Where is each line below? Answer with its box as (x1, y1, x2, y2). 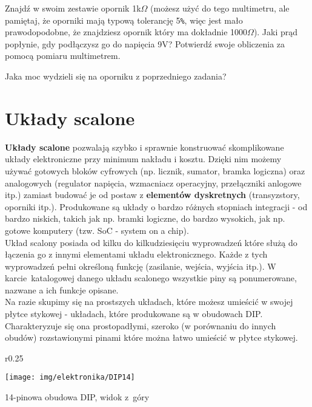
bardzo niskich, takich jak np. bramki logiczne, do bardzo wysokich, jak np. (5, 212, 285, 225)
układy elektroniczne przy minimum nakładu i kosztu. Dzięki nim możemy (5, 152, 282, 165)
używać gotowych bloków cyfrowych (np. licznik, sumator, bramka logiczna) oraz (5, 164, 305, 177)
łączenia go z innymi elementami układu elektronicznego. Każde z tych (5, 248, 268, 261)
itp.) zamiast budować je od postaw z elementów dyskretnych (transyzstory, (5, 188, 300, 201)
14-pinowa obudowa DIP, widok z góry (5, 391, 150, 403)
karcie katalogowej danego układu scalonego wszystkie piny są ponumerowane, (5, 272, 297, 284)
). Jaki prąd (253, 26, 298, 38)
